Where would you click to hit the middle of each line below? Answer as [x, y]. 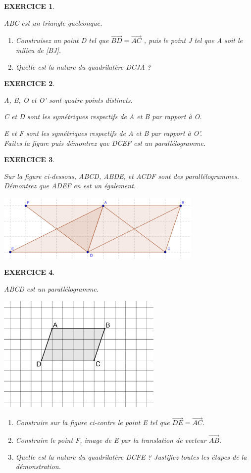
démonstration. [38, 466]
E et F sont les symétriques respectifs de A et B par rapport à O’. [103, 133]
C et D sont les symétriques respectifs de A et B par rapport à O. [103, 116]
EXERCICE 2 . [29, 83]
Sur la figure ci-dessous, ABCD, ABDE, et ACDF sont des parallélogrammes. [122, 176]
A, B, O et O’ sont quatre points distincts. [68, 100]
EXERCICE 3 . [29, 159]
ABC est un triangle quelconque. [53, 22]
